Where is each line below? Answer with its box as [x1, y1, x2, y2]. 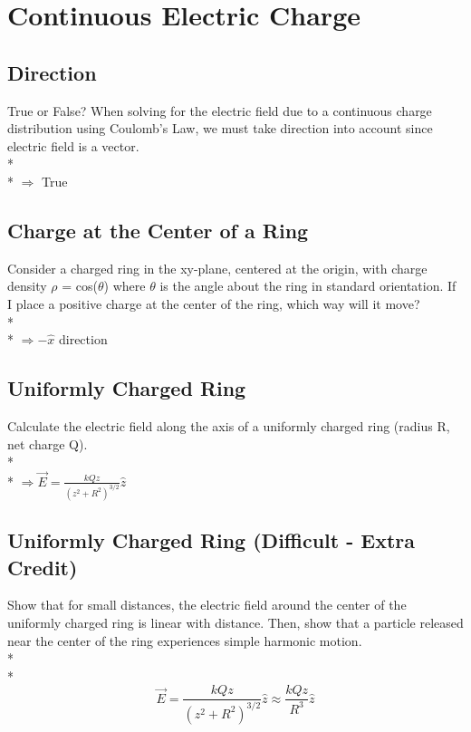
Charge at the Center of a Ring [7, 216, 309, 244]
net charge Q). [7, 434, 88, 453]
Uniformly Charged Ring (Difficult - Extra [7, 526, 416, 554]
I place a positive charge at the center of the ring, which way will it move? [7, 294, 420, 313]
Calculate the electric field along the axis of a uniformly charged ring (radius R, [7, 416, 450, 435]
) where [103, 276, 146, 295]
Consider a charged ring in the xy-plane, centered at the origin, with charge [7, 258, 428, 277]
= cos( [62, 276, 98, 295]
